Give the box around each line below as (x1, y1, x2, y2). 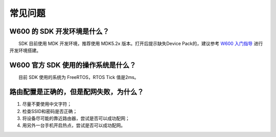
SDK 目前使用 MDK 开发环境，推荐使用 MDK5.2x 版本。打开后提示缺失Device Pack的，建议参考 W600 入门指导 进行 (18, 41, 263, 47)
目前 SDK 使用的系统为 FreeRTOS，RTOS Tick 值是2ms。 (18, 74, 139, 80)
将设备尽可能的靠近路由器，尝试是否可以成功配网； (22, 115, 130, 122)
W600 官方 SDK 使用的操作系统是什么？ (9, 61, 136, 70)
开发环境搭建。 (9, 47, 41, 53)
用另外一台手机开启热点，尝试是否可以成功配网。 (22, 122, 125, 128)
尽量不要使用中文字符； (22, 101, 72, 107)
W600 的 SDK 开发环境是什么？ (9, 27, 109, 36)
